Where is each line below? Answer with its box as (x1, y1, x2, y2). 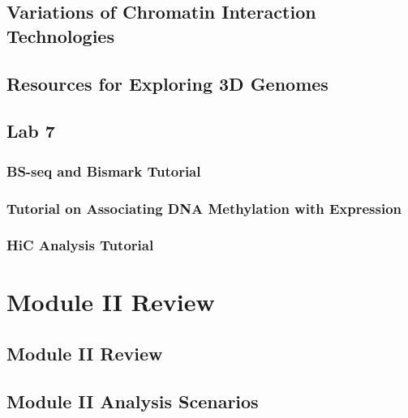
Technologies (6, 23, 114, 48)
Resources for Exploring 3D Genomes (6, 70, 329, 96)
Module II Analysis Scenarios (6, 388, 259, 413)
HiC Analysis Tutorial (6, 235, 154, 255)
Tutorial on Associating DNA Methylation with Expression (6, 198, 402, 218)
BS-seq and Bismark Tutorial (6, 160, 201, 181)
